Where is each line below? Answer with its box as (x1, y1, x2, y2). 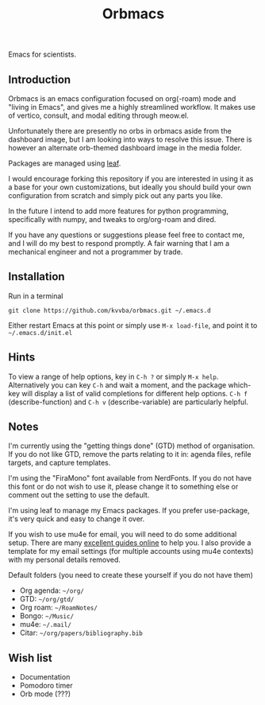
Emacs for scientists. (8, 49, 77, 60)
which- (228, 380, 252, 390)
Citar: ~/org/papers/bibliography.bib (19, 628, 143, 637)
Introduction (8, 72, 71, 86)
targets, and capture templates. (8, 458, 111, 468)
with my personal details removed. (8, 555, 121, 565)
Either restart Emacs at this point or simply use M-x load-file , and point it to (8, 320, 258, 330)
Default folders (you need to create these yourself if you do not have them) (8, 571, 254, 580)
